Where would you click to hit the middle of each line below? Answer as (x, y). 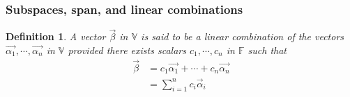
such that (267, 50)
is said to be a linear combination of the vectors (243, 36)
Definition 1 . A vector (56, 36)
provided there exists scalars (127, 50)
